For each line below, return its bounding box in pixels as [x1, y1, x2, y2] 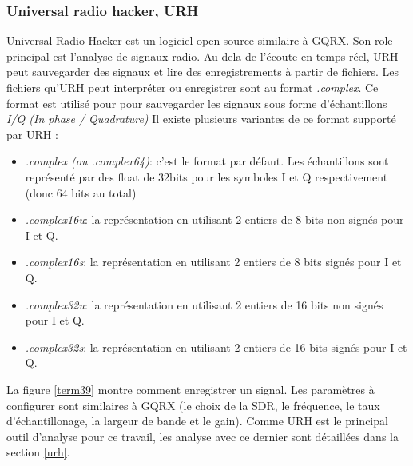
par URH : [6, 125, 58, 142]
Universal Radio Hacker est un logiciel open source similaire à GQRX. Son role [6, 32, 393, 49]
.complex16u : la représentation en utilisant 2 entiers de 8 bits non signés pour [25, 211, 404, 228]
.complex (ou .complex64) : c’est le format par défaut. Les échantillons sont [25, 153, 389, 169]
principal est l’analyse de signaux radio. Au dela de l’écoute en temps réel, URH [6, 47, 399, 64]
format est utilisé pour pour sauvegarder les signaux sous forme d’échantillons [6, 94, 387, 111]
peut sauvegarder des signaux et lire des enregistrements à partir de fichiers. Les [6, 63, 399, 80]
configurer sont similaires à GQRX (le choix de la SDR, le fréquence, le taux [6, 396, 380, 413]
